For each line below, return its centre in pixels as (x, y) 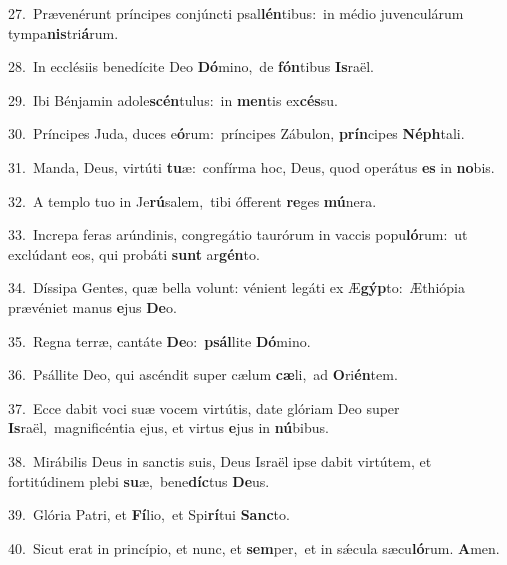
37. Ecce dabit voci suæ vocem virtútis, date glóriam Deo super (204, 407)
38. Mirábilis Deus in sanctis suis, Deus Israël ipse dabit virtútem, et (220, 460)
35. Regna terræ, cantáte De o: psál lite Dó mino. (159, 340)
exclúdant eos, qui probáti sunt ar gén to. (134, 253)
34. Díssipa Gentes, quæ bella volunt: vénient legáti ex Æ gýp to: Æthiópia (236, 287)
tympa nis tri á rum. (63, 32)
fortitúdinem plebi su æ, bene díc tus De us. (139, 480)
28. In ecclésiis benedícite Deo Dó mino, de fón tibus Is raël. (191, 66)
